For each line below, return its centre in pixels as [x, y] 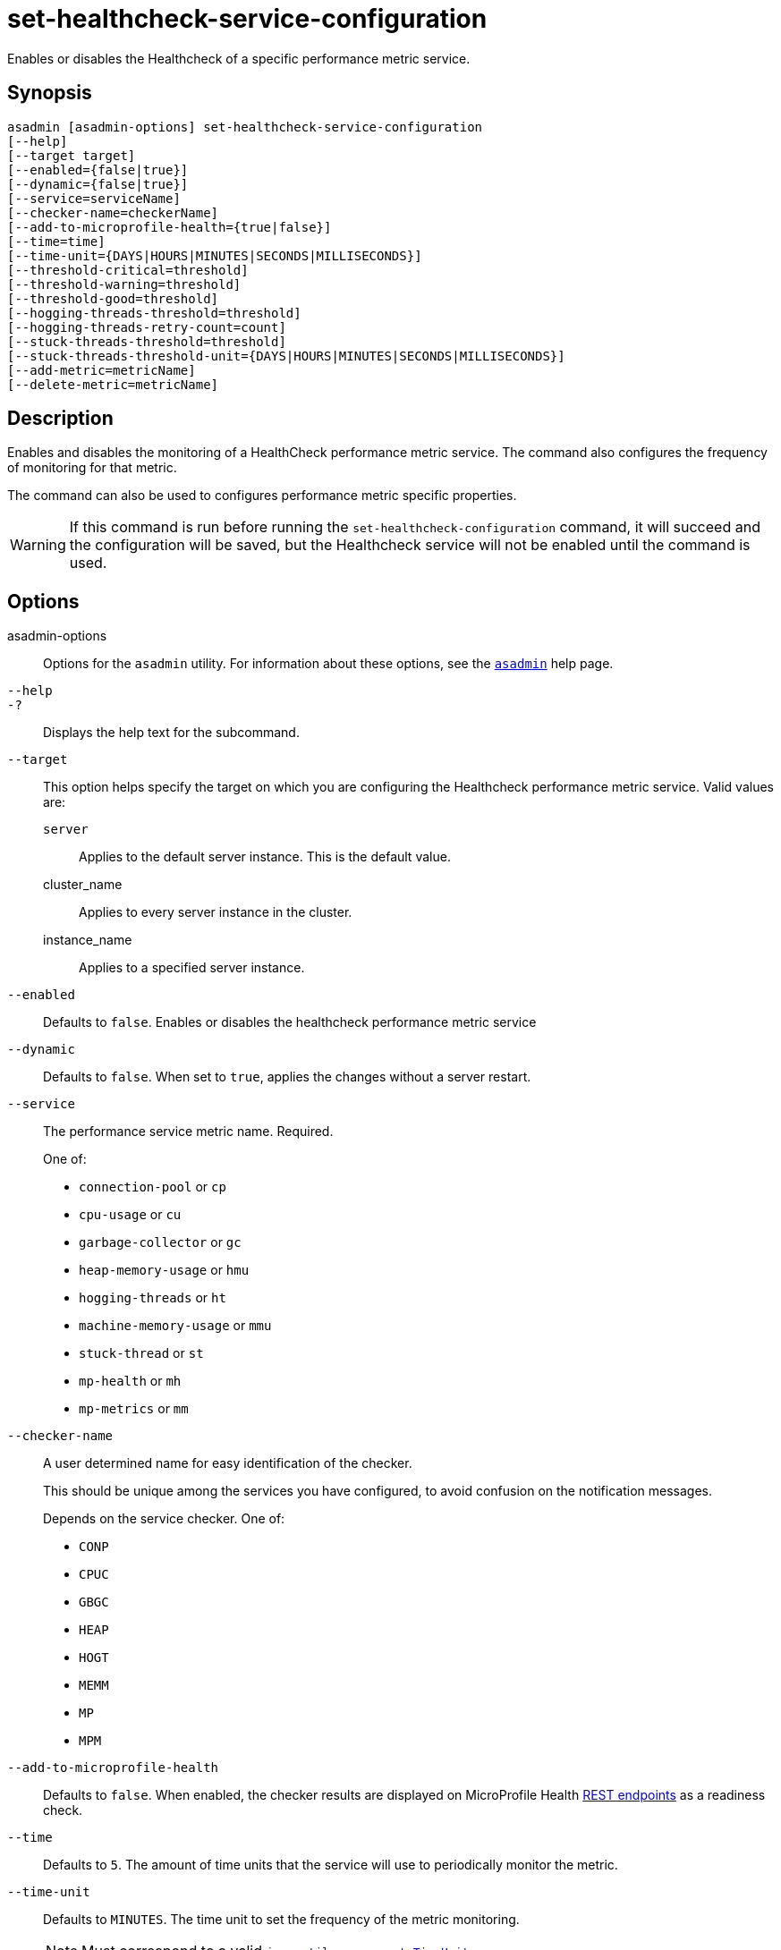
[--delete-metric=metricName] [113, 384]
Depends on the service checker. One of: [164, 1519]
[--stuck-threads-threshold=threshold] [147, 341]
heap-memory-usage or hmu [164, 1270]
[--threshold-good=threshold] [113, 298]
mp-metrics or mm [134, 1409]
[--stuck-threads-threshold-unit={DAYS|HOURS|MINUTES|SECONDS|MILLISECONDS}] [286, 356]
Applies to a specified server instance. [192, 968]
